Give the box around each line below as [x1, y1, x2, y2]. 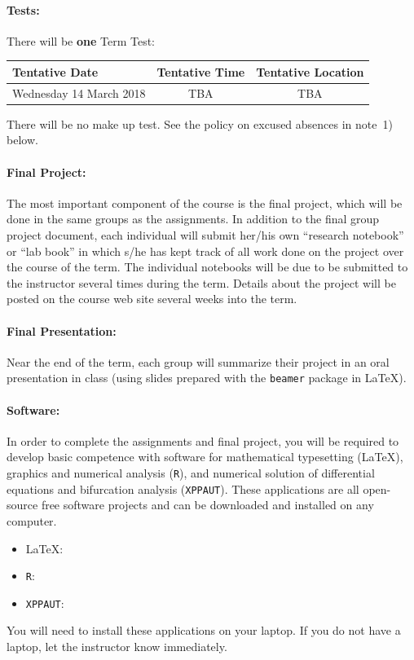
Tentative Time [156, 63, 245, 80]
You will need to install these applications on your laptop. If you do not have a [7, 622, 401, 639]
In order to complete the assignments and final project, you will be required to [7, 432, 399, 449]
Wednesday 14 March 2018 [12, 84, 146, 101]
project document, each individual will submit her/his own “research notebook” [7, 227, 404, 243]
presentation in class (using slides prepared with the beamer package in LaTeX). [7, 369, 407, 386]
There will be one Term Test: [7, 32, 156, 49]
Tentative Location [256, 63, 364, 80]
